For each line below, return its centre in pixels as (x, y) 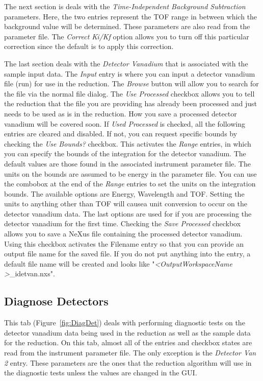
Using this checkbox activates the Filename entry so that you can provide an (124, 243)
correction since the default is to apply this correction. (89, 46)
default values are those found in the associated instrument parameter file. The (127, 163)
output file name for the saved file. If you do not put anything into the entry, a (127, 254)
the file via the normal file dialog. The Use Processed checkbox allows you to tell (129, 93)
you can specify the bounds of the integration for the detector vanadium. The (125, 153)
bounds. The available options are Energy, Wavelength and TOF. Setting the (124, 193)
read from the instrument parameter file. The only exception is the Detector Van (130, 353)
